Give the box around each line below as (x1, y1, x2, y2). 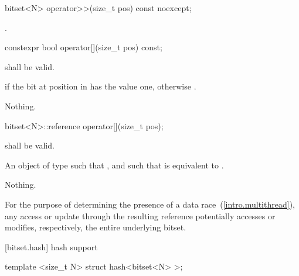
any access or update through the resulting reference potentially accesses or (5, 209, 276, 222)
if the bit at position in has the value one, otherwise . (5, 80, 196, 92)
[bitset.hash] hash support (5, 240, 98, 253)
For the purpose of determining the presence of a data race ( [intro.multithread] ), (5, 198, 295, 210)
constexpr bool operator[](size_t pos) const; (5, 41, 162, 53)
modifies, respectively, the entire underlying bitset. (5, 221, 186, 233)
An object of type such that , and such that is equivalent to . (5, 158, 224, 171)
